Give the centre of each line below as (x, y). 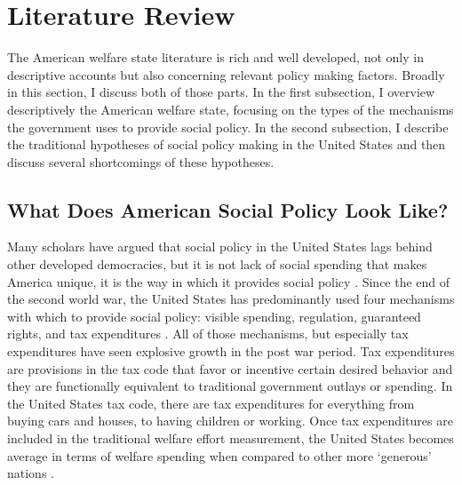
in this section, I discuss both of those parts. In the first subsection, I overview (221, 92)
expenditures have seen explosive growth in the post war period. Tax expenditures (231, 351)
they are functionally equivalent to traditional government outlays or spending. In (230, 386)
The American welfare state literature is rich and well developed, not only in (215, 57)
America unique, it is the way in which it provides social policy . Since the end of (229, 281)
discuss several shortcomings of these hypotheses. (141, 161)
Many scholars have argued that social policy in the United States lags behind (220, 246)
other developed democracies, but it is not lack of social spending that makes (217, 264)
